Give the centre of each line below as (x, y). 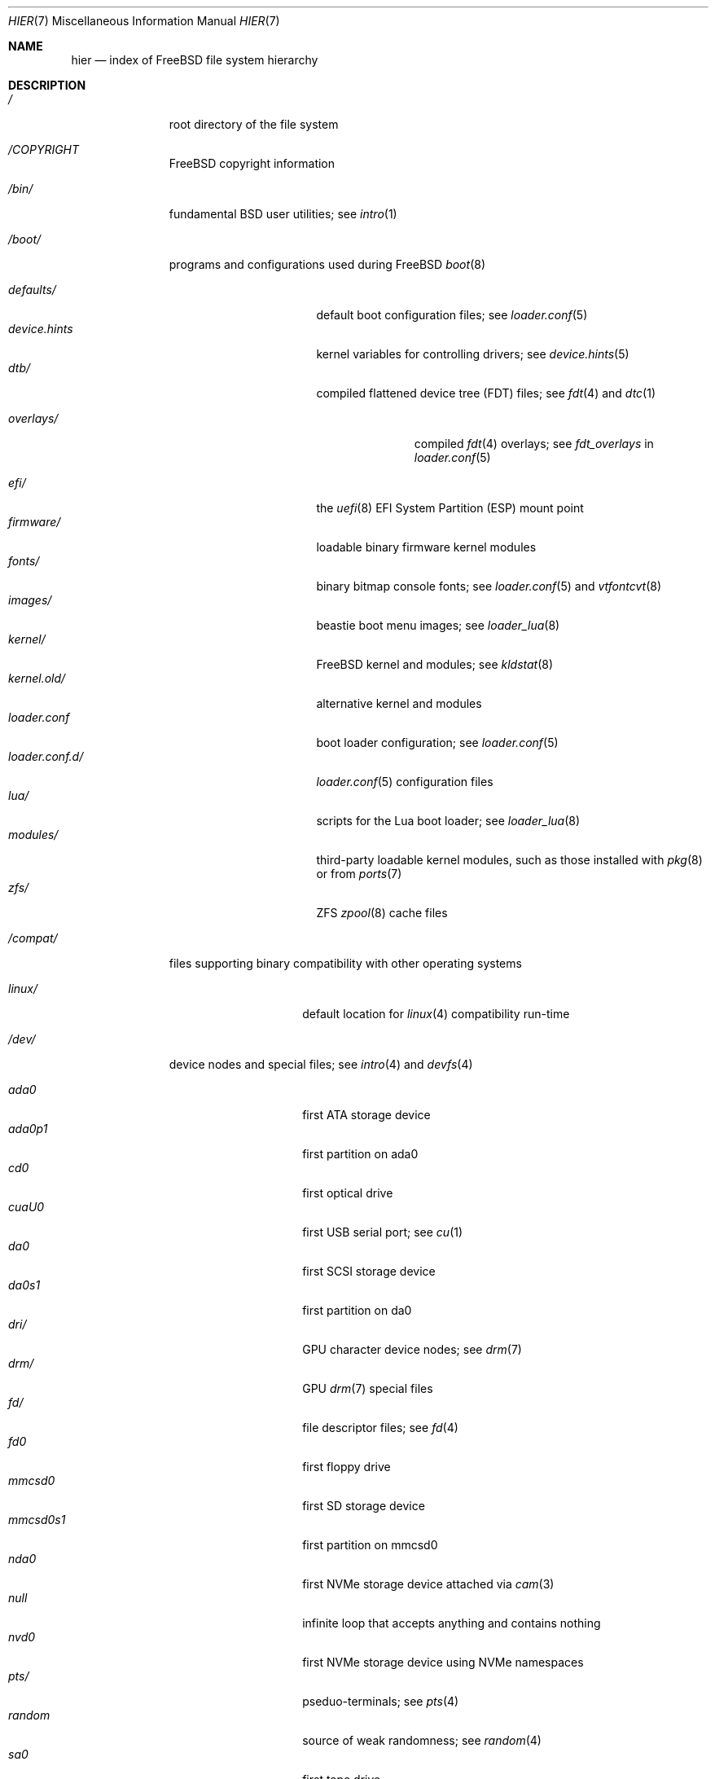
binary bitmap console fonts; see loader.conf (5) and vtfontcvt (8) (489, 586)
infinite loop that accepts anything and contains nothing (452, 1623)
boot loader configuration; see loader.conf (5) (437, 742)
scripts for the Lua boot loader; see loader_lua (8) (448, 821)
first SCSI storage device (369, 1271)
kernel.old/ (37, 678)
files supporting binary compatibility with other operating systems (345, 963)
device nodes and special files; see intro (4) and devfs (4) (321, 1064)
